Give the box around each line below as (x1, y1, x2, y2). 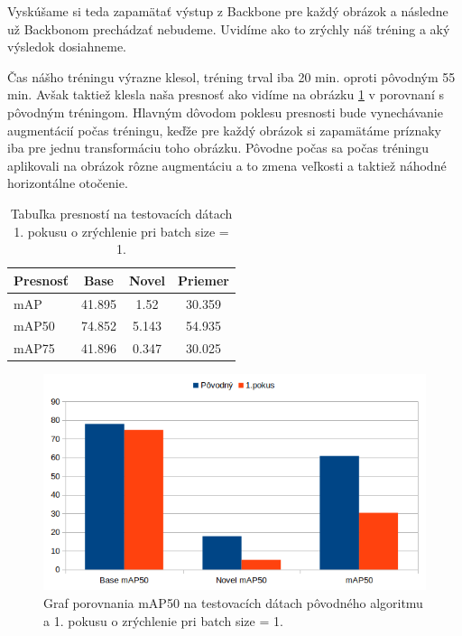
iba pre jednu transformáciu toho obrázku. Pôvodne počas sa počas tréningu (7, 138, 430, 157)
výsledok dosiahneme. (7, 37, 126, 56)
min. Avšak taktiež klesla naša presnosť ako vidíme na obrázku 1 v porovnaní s (7, 85, 444, 104)
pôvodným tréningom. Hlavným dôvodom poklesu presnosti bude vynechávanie (7, 102, 443, 121)
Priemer (178, 270, 229, 289)
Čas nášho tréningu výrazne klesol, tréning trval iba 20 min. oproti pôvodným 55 (7, 67, 456, 86)
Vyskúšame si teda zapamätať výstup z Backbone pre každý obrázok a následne (7, 2, 448, 20)
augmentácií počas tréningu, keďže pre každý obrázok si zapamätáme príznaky (7, 120, 441, 139)
